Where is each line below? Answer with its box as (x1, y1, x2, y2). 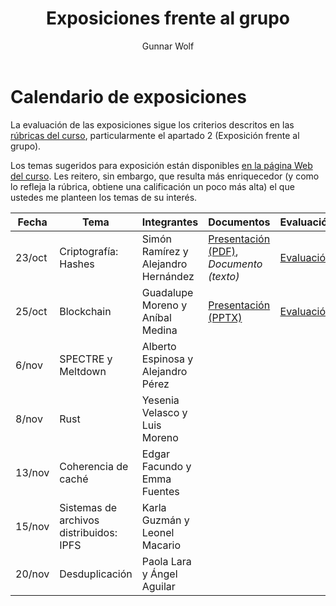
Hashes (59, 257, 95, 271)
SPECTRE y (59, 352, 113, 366)
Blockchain (59, 304, 112, 318)
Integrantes (141, 215, 199, 229)
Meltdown (59, 364, 107, 378)
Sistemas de (59, 500, 118, 514)
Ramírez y (141, 244, 189, 258)
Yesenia (141, 393, 180, 407)
